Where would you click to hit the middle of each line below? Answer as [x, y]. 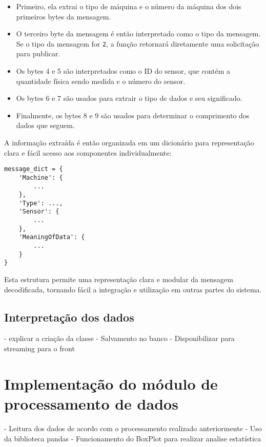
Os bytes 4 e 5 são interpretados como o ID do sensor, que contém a [123, 71]
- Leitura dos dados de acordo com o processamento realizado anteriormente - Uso [133, 428]
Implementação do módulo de [111, 383]
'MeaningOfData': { [52, 237]
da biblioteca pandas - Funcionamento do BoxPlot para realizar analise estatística [133, 438]
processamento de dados [91, 404]
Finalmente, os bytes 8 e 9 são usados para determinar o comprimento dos [133, 115]
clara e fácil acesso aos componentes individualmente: [88, 152]
